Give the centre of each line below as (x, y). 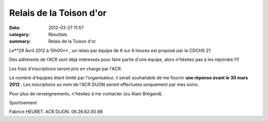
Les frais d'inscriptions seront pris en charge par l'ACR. (66, 69)
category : (20, 34)
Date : (15, 28)
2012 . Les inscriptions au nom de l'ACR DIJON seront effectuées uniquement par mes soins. (104, 84)
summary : (20, 41)
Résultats (58, 34)
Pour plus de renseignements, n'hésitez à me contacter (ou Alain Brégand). (86, 93)
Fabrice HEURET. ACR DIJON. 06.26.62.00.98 (56, 112)
